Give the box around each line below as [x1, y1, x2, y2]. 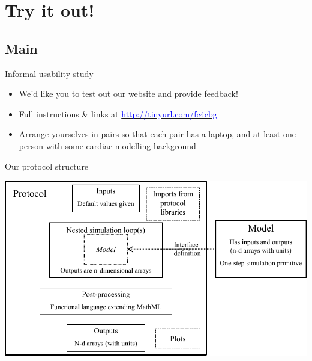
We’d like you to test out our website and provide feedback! [19, 87, 238, 100]
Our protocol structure [5, 159, 89, 172]
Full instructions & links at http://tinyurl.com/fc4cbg [19, 107, 217, 120]
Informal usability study [5, 67, 94, 79]
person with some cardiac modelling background [19, 139, 196, 152]
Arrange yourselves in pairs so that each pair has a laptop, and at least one [19, 128, 296, 140]
